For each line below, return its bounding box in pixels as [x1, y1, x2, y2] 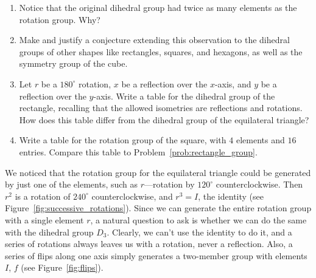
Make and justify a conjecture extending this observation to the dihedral [19, 33, 290, 46]
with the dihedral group [5, 225, 94, 238]
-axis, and [214, 77, 251, 90]
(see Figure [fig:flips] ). [21, 261, 104, 274]
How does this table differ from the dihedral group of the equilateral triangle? [19, 113, 309, 126]
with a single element [5, 213, 84, 226]
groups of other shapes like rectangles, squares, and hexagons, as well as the [19, 45, 303, 58]
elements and [236, 134, 285, 146]
